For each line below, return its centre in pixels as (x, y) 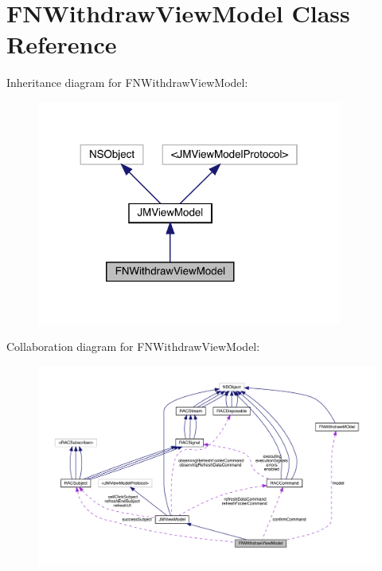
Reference (62, 44)
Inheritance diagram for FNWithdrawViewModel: (127, 83)
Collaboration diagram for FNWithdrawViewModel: (133, 347)
